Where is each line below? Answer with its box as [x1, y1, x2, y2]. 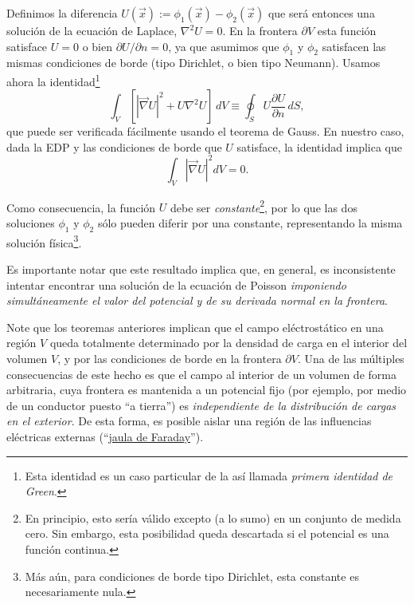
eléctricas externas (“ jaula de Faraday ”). [6, 428, 204, 444]
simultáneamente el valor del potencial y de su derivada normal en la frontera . [6, 292, 388, 309]
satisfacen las [322, 38, 386, 54]
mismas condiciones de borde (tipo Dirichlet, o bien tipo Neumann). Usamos [6, 54, 381, 71]
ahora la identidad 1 [6, 70, 100, 89]
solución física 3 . [6, 231, 82, 251]
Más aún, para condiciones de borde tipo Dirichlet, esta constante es [25, 567, 359, 584]
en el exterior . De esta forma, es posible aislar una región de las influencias [6, 413, 372, 429]
